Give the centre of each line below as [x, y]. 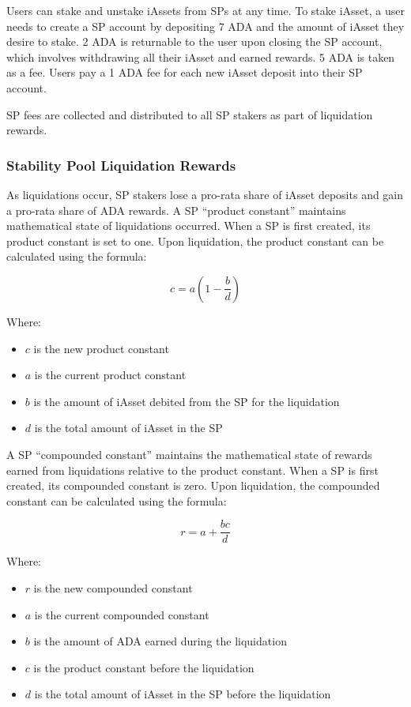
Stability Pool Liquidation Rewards [121, 165]
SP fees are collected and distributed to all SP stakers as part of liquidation [190, 114]
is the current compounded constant [122, 614]
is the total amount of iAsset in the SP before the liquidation [183, 694]
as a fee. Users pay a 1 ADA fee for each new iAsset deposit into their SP [185, 72]
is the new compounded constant [113, 587]
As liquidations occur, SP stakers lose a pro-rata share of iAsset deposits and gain [205, 194]
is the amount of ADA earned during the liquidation [160, 641]
